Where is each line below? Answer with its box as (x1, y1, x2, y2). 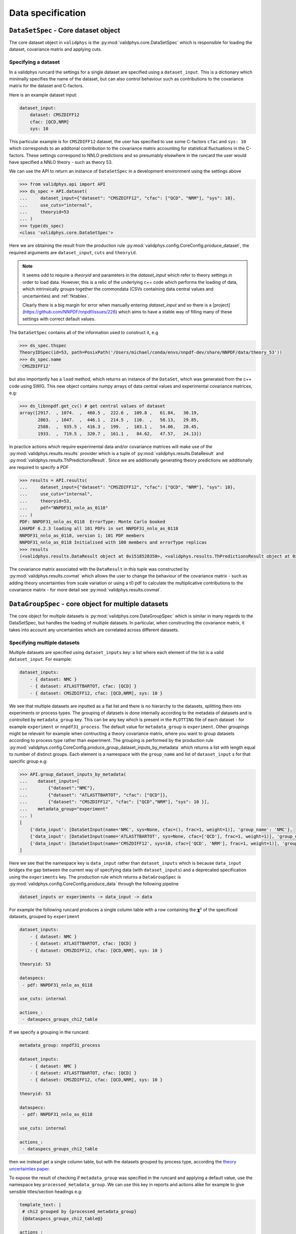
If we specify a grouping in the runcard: (9, 1029, 90, 1035)
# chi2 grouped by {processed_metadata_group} (22, 1209, 137, 1214)
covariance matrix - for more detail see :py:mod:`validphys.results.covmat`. (9, 587, 162, 593)
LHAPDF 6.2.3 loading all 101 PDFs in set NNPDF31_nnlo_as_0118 (19, 526, 179, 532)
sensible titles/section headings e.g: (9, 1189, 82, 1195)
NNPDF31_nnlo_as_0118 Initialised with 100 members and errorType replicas (19, 540, 207, 545)
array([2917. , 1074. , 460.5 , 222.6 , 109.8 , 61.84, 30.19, (19, 410, 199, 416)
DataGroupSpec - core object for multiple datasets (9, 600, 169, 608)
